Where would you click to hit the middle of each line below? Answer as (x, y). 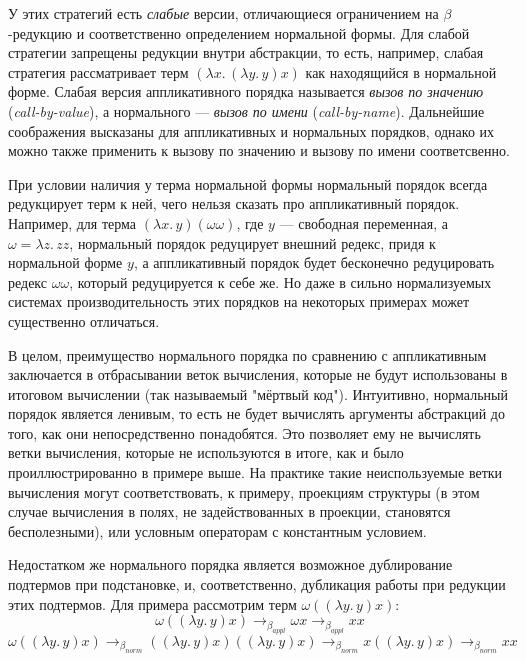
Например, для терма (72, 222)
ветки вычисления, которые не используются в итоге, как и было (206, 452)
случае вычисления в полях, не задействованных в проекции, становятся (229, 511)
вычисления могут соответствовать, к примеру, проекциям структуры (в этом (244, 491)
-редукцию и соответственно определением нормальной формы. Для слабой (239, 32)
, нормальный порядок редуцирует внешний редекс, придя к (252, 242)
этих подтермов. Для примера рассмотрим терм (152, 603)
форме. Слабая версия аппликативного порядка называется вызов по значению (246, 91)
